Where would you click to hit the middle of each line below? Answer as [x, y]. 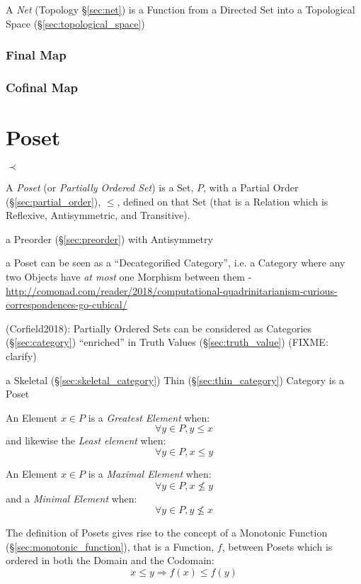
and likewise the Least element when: [86, 440]
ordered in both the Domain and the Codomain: [110, 560]
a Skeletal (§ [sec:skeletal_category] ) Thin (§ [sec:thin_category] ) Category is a [175, 380]
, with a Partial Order [251, 187]
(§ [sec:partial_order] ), [53, 201]
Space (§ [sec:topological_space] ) [75, 23]
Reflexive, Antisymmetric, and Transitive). [98, 215]
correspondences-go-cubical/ [67, 304]
